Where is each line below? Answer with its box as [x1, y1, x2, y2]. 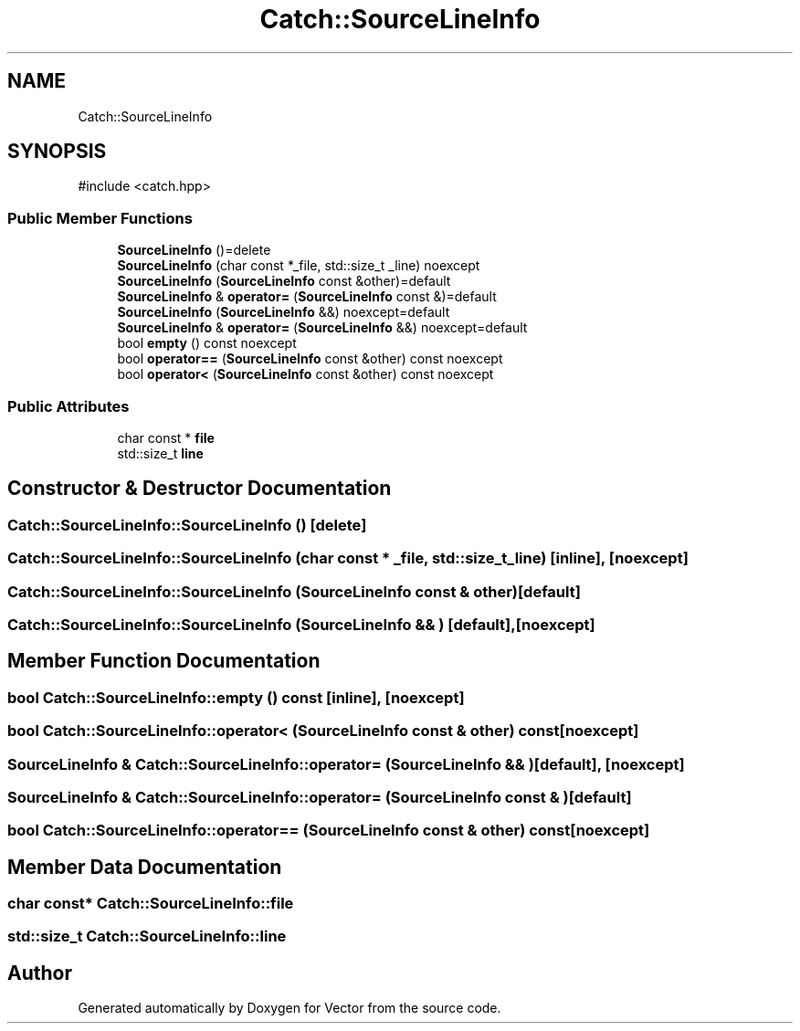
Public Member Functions [7, 208, 193, 227]
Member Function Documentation [7, 649, 321, 673]
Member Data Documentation [7, 855, 282, 878]
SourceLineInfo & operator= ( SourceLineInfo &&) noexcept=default [117, 320, 528, 336]
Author [7, 961, 72, 984]
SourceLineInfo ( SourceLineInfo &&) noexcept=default [117, 304, 450, 321]
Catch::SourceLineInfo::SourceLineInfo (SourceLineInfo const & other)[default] [7, 582, 581, 601]
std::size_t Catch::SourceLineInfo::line [7, 927, 287, 946]
